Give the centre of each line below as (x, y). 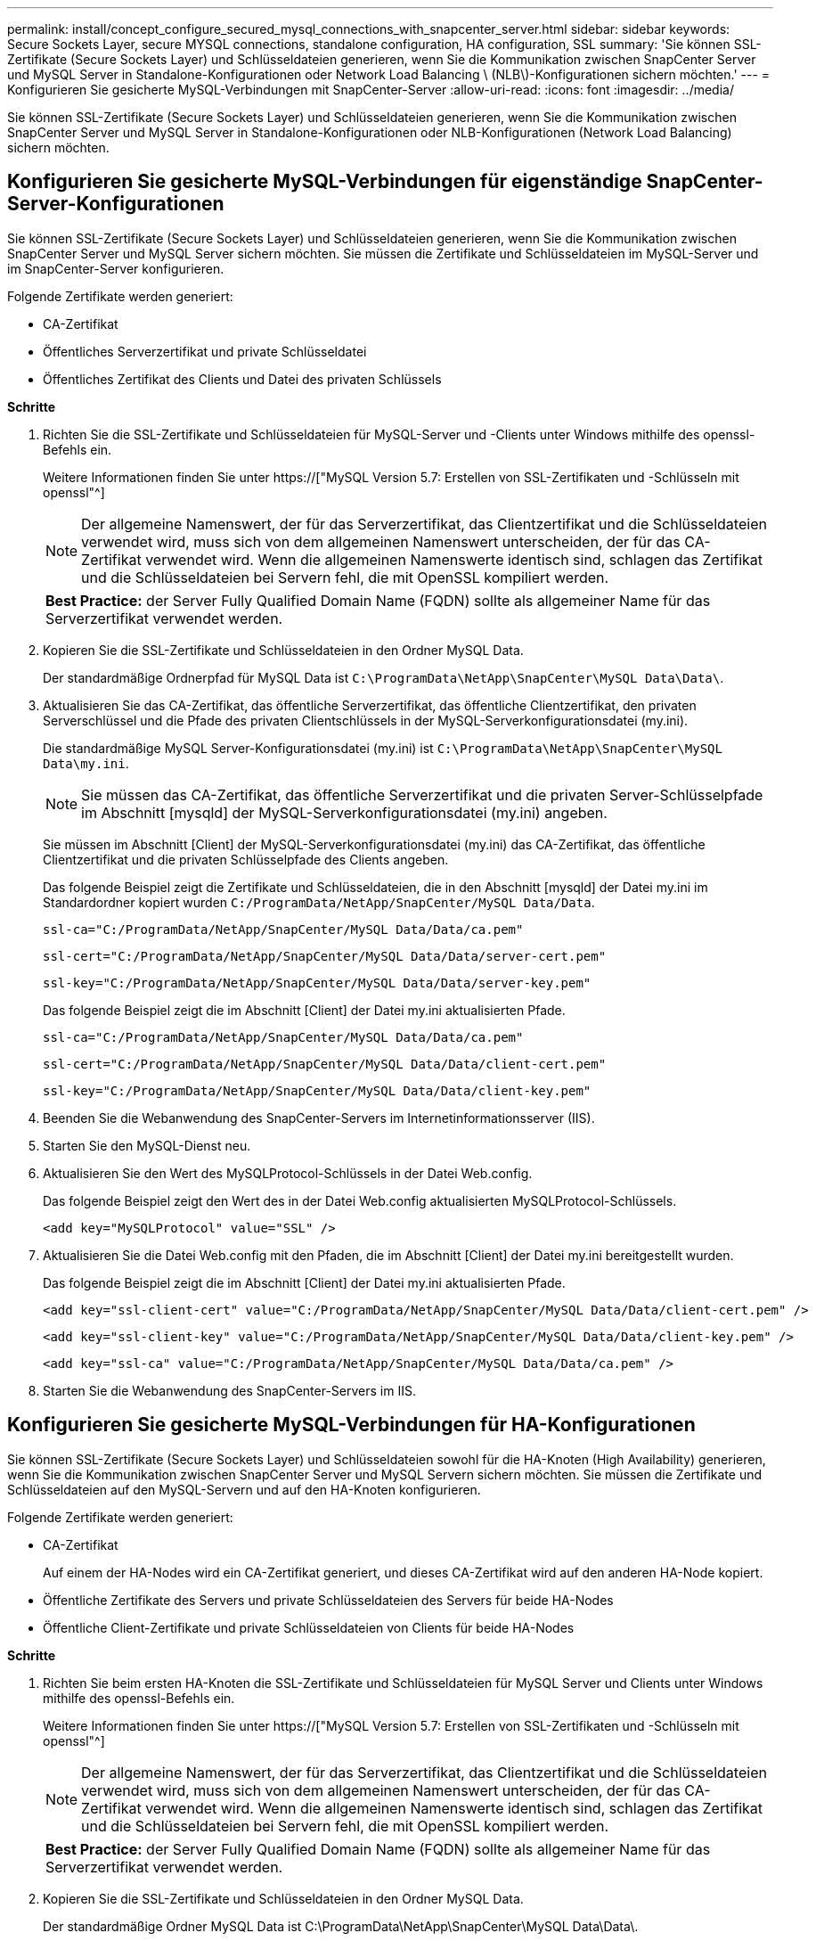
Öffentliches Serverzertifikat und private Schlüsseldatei (205, 351)
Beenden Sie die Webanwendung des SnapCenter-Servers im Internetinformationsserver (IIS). (319, 1118)
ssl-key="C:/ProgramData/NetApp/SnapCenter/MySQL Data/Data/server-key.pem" (317, 983)
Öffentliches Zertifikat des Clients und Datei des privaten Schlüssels (242, 379)
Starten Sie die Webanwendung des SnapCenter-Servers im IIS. (229, 1390)
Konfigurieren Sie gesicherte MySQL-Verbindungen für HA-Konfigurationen (351, 1425)
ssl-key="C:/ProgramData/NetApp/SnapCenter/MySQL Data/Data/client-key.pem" (317, 1090)
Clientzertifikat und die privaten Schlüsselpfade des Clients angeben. (246, 859)
